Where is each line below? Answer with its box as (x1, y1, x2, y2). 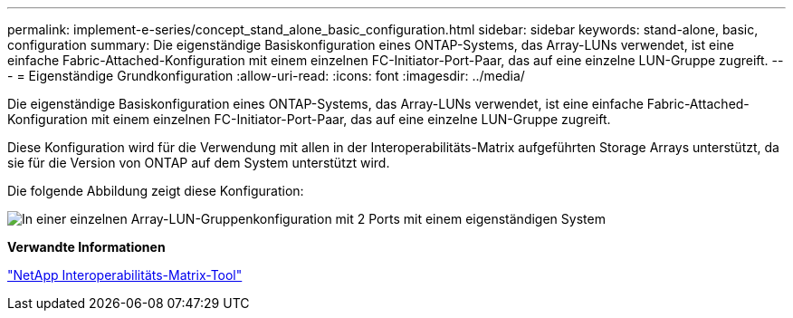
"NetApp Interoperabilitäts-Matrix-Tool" (7, 267, 243, 283)
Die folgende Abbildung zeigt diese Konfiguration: (7, 183, 304, 198)
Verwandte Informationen (7, 239, 166, 255)
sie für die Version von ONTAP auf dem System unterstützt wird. (7, 155, 390, 170)
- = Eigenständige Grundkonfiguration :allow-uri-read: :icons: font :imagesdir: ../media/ (7, 68, 525, 83)
